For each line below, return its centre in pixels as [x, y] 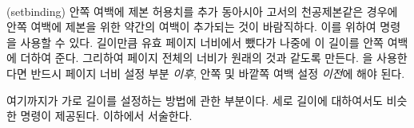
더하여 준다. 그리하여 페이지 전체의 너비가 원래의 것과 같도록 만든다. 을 [197, 58]
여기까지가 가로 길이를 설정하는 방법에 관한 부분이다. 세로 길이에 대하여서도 [195, 100]
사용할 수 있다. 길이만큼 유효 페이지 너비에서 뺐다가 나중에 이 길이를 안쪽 [202, 42]
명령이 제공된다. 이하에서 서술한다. [106, 116]
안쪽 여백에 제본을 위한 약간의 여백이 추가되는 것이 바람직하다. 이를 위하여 [191, 27]
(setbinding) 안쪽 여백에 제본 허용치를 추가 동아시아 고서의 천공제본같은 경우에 [202, 11]
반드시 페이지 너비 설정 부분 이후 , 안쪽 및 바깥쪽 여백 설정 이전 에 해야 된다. [218, 73]
